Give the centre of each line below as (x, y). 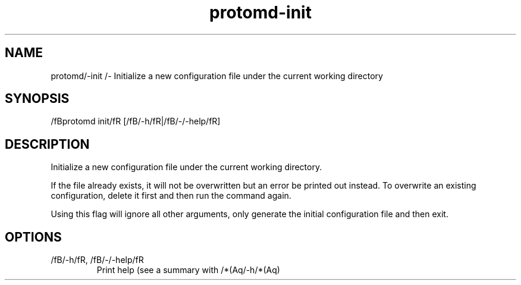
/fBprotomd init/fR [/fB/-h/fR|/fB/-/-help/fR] (136, 121)
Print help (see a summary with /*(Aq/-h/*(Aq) (188, 270)
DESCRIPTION (47, 144)
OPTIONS (33, 237)
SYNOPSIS (37, 99)
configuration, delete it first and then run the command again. (171, 196)
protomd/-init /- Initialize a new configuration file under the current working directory (217, 76)
